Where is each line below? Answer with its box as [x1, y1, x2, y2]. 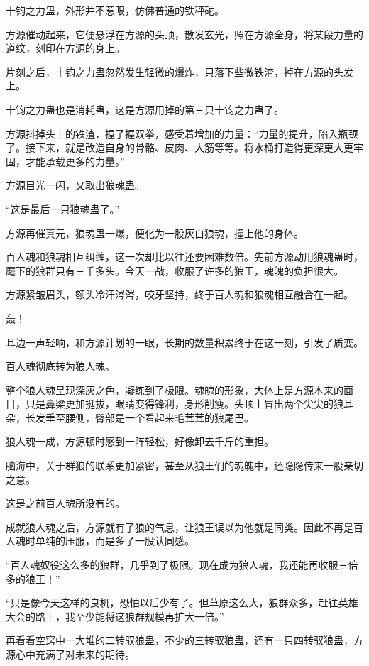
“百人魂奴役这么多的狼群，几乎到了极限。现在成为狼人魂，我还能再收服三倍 [6, 557, 358, 572]
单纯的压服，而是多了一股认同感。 [35, 533, 194, 548]
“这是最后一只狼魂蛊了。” [6, 201, 120, 216]
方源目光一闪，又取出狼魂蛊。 [6, 178, 145, 192]
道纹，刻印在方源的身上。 [6, 40, 125, 55]
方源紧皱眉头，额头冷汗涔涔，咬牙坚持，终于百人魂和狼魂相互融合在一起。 [6, 287, 353, 302]
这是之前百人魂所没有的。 [6, 496, 125, 511]
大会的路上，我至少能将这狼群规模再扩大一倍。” [6, 608, 224, 623]
